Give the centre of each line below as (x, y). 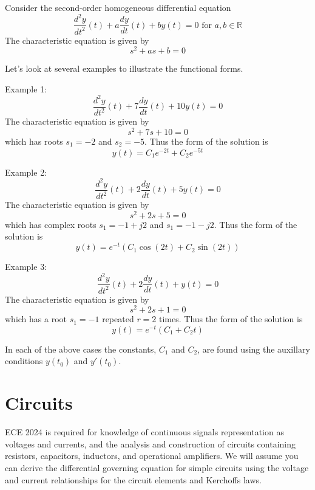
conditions (24, 361)
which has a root (36, 319)
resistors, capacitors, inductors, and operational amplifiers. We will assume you (152, 456)
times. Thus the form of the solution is (231, 319)
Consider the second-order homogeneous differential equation (118, 7)
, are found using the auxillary (254, 349)
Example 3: (26, 267)
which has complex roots (51, 224)
